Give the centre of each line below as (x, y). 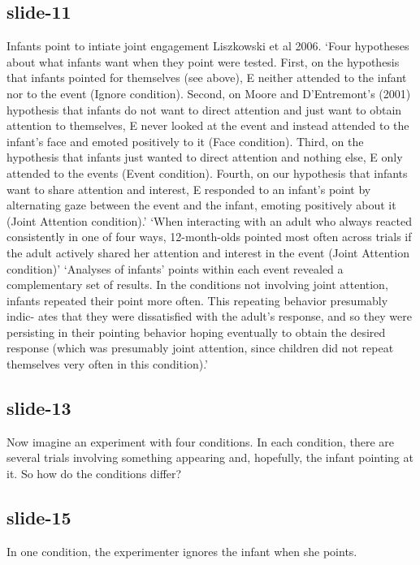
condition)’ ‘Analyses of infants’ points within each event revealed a (175, 268)
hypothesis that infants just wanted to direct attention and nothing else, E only (205, 157)
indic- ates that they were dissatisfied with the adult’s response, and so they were (209, 316)
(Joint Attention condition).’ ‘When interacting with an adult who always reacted (209, 220)
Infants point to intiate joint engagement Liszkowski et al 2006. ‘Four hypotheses (208, 46)
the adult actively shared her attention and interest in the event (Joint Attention (208, 252)
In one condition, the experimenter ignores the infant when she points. (182, 551)
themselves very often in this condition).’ (107, 364)
